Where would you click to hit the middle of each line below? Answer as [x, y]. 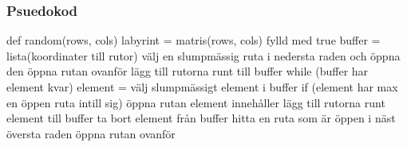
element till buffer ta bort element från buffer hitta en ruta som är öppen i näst [201, 118]
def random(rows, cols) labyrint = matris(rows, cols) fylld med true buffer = [194, 40]
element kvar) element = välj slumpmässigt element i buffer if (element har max [202, 87]
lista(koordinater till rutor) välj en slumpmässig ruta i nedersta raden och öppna [203, 55]
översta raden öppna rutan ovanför [91, 133]
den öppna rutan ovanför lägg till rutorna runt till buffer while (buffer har [188, 71]
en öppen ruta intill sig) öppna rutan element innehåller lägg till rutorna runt [196, 102]
